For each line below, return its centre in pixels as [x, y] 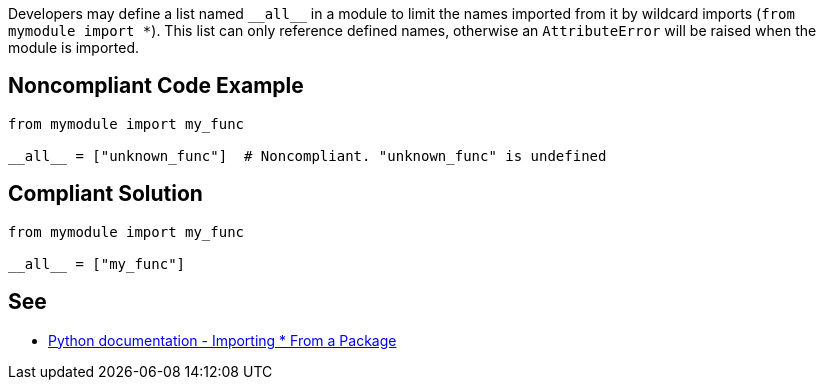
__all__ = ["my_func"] [97, 263]
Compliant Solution [105, 194]
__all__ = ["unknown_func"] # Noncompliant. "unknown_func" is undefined [307, 155]
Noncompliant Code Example [156, 86]
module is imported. [74, 47]
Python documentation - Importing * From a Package [222, 340]
